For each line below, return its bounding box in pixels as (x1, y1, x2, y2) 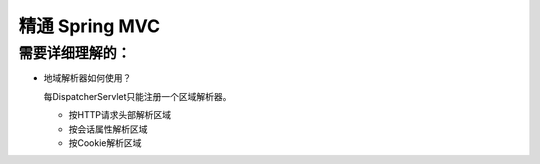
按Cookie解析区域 (68, 136, 142, 149)
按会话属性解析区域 (68, 123, 148, 135)
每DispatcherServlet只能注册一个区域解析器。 (43, 90, 232, 102)
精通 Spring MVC (18, 15, 161, 37)
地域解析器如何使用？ (43, 72, 132, 84)
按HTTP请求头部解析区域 (68, 109, 172, 121)
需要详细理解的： (18, 44, 132, 62)
